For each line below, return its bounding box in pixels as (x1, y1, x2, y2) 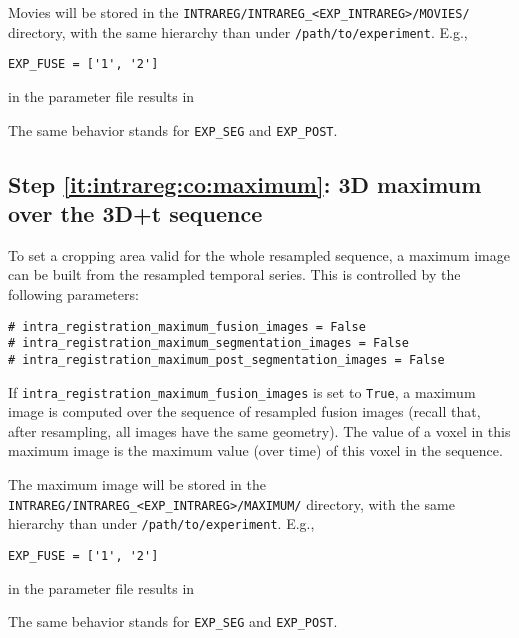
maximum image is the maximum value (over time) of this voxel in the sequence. (8, 440, 503, 461)
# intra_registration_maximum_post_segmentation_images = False (8, 352, 445, 367)
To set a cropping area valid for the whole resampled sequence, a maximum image (8, 244, 510, 265)
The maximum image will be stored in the (8, 474, 266, 494)
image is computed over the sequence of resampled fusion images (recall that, (8, 401, 481, 422)
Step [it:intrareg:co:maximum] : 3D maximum (8, 168, 482, 199)
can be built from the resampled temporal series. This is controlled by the (8, 264, 461, 285)
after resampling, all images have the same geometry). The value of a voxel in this (8, 420, 511, 441)
